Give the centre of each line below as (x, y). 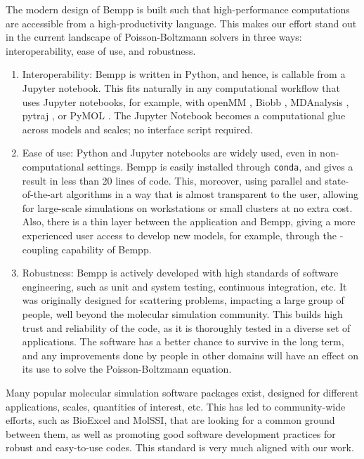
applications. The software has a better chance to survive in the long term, (183, 341)
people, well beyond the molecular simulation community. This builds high (182, 313)
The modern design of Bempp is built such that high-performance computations (178, 9)
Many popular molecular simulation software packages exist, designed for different (182, 392)
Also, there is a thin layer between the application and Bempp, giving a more (189, 221)
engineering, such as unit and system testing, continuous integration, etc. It (184, 286)
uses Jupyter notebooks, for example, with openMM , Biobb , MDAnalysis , (186, 101)
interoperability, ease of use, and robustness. (101, 50)
